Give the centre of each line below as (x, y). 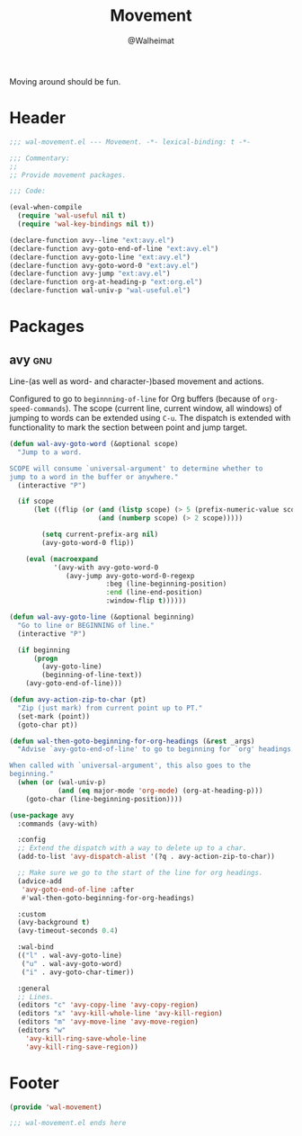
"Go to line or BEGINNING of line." (86, 625)
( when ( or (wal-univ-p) (62, 783)
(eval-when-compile (46, 208)
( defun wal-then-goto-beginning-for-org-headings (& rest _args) (132, 741)
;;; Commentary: (40, 158)
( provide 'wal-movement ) (56, 1107)
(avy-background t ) (54, 923)
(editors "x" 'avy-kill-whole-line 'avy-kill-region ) (120, 1014)
